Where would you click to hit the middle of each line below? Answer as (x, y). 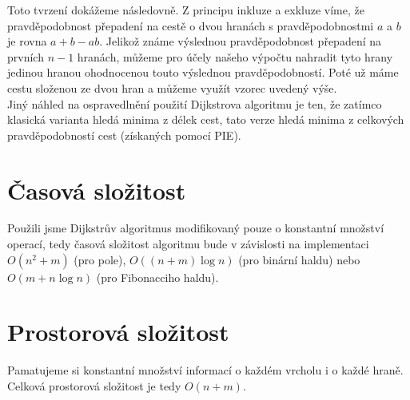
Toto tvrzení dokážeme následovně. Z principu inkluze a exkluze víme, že (186, 10)
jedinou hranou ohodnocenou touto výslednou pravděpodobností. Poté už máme (203, 72)
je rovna (27, 41)
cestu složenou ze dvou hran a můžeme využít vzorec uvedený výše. (172, 87)
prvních (26, 56)
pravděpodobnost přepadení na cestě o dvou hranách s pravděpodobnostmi (191, 25)
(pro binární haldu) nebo (299, 259)
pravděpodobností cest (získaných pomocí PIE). (124, 135)
